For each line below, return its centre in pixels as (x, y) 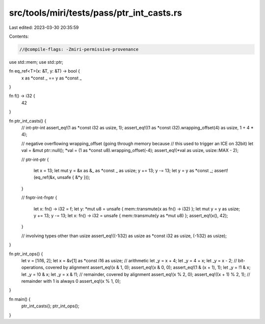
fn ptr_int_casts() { (28, 121)
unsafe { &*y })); (74, 177)
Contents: (19, 36)
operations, (33, 268)
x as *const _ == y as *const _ (52, 78)
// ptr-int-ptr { (35, 159)
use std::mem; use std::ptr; (36, 62)
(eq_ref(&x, (45, 177)
